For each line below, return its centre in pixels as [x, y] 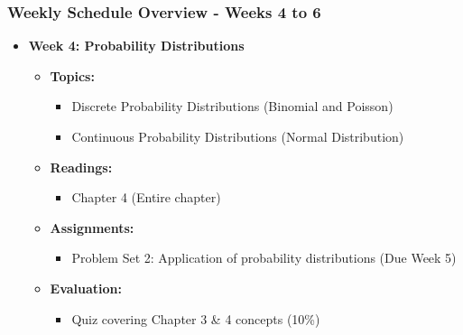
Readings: [81, 167]
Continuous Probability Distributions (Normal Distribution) [238, 136]
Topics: [72, 75]
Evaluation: [86, 288]
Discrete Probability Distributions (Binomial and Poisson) [232, 106]
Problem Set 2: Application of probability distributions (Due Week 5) [264, 258]
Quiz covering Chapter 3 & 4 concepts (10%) [196, 318]
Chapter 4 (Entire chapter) [146, 197]
